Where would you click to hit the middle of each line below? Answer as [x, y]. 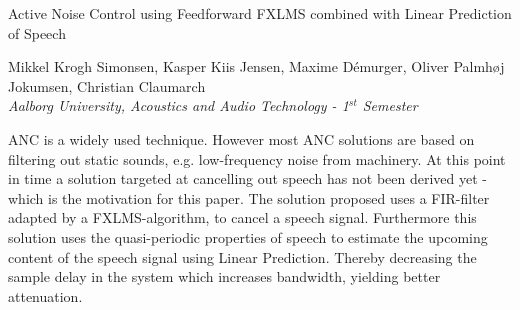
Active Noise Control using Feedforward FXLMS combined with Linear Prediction [260, 13]
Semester [390, 105]
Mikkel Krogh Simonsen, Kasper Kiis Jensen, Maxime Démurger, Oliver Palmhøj [256, 66]
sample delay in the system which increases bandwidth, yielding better [224, 276]
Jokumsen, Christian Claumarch [107, 85]
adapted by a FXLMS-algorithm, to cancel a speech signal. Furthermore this [242, 217]
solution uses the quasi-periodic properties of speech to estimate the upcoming [248, 236]
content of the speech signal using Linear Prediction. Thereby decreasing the [242, 256]
